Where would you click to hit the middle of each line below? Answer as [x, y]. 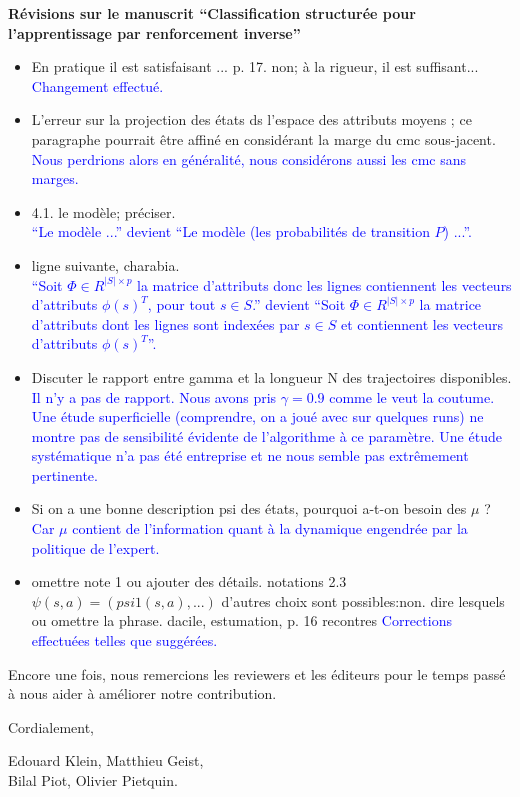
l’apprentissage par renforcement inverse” [154, 32]
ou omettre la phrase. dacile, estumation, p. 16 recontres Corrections [241, 620]
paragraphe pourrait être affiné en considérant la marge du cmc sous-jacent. [263, 138]
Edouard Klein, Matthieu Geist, [106, 760]
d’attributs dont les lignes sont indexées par [165, 323]
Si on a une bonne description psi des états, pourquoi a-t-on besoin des [249, 508]
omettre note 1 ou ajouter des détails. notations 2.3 [189, 581]
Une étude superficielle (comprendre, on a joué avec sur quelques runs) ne [257, 416]
